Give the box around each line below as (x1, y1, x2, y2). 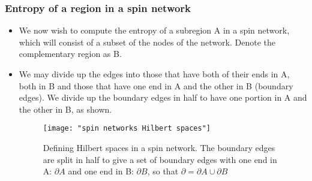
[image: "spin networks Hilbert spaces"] (43, 124, 211, 133)
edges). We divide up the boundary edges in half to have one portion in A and (19, 91, 307, 104)
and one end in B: (68, 165, 134, 177)
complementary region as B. (19, 47, 122, 60)
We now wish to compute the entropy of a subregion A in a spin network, (19, 24, 290, 37)
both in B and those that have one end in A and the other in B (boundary (19, 79, 293, 92)
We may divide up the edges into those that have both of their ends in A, (19, 68, 290, 80)
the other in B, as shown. (19, 102, 112, 115)
